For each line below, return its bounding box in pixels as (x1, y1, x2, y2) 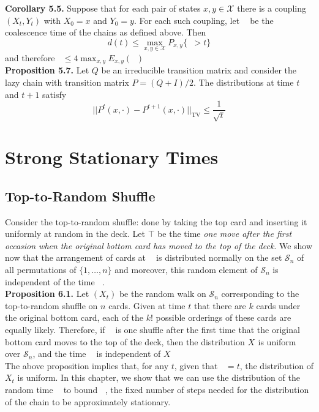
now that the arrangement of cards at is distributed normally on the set (5, 251, 282, 264)
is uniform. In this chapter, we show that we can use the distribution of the (17, 371, 300, 384)
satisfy (42, 88, 67, 100)
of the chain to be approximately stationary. (5, 395, 171, 408)
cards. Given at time (108, 299, 186, 312)
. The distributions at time (193, 76, 294, 89)
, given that (174, 359, 218, 372)
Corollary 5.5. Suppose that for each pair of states (5, 2, 201, 14)
